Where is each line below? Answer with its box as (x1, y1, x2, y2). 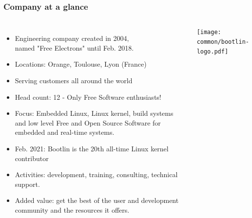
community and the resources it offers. (15, 204, 130, 215)
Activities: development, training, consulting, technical (15, 169, 178, 180)
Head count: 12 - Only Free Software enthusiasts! (15, 91, 161, 102)
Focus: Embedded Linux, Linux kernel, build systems (15, 108, 174, 118)
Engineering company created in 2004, (15, 33, 129, 43)
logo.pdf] (196, 48, 229, 55)
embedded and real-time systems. (15, 127, 115, 137)
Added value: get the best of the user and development (15, 195, 179, 205)
